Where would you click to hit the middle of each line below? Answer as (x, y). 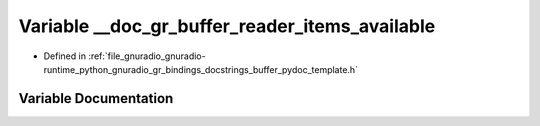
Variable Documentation (96, 98)
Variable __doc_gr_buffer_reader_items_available (227, 26)
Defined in (65, 56)
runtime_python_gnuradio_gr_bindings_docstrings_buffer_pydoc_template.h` (201, 69)
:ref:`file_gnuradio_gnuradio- (147, 56)
